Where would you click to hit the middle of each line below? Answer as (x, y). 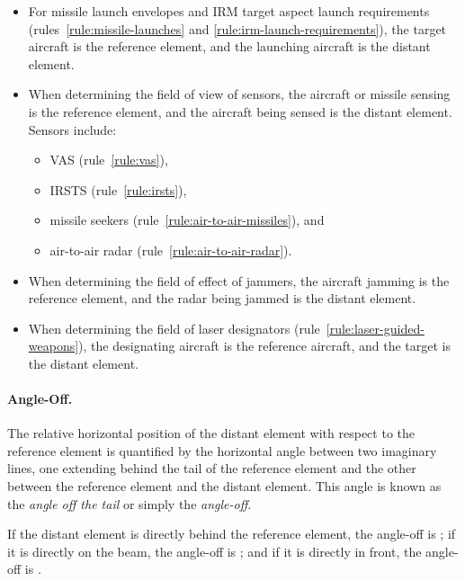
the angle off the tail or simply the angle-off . (130, 503)
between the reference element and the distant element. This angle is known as (224, 486)
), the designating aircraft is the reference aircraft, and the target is (265, 346)
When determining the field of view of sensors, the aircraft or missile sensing (239, 94)
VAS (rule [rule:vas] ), (109, 160)
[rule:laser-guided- (375, 328)
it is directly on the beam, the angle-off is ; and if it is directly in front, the (215, 551)
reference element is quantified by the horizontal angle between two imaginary (222, 450)
